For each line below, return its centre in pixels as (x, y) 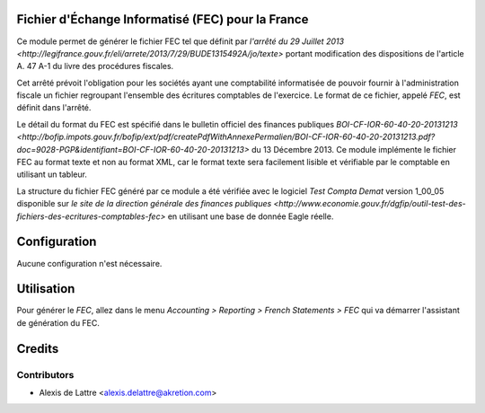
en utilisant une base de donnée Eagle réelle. (251, 216)
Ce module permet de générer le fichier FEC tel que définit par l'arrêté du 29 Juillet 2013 (181, 41)
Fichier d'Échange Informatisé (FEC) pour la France (163, 19)
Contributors (45, 374)
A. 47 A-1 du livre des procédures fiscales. (95, 66)
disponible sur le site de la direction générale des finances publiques (144, 204)
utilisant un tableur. (52, 174)
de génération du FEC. (58, 322)
